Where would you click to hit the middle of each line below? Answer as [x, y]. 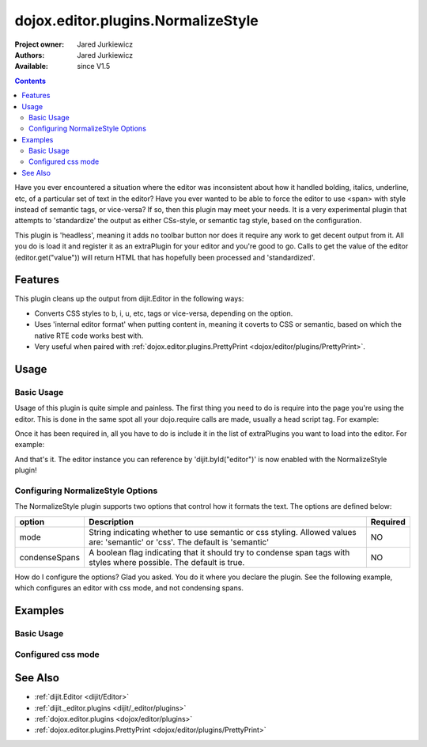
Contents [30, 81]
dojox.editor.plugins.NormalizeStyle [136, 21]
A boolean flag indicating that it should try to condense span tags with [219, 552]
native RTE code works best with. [89, 336]
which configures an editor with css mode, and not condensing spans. [129, 588]
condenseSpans [50, 557]
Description [111, 521]
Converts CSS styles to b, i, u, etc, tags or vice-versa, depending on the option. [164, 313]
